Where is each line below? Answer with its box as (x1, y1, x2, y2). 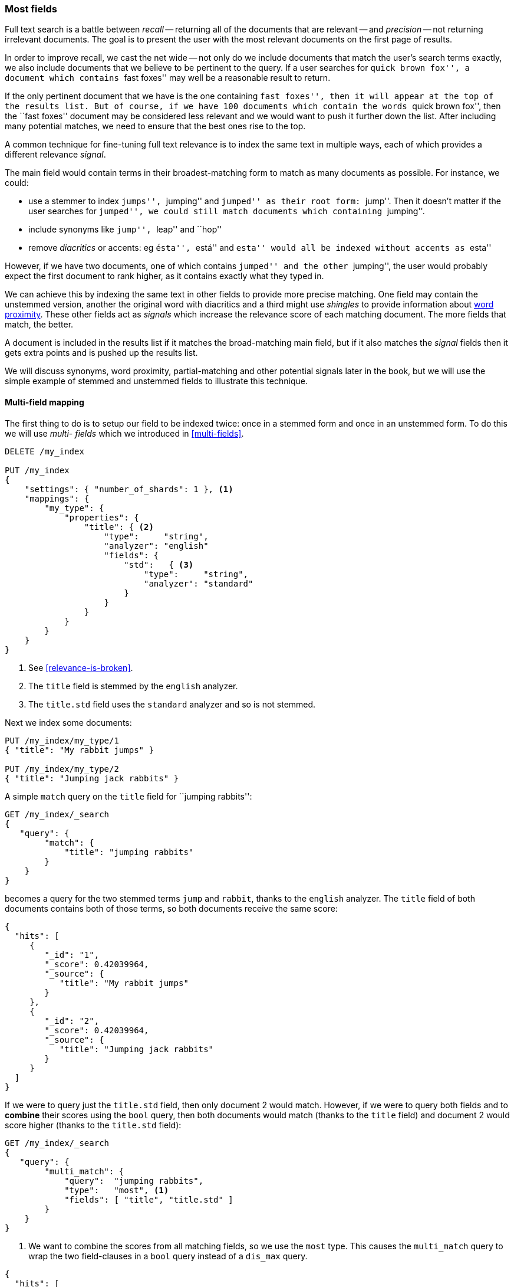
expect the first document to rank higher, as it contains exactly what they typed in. (5, 271, 324, 281)
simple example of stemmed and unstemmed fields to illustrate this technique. (5, 376, 308, 387)
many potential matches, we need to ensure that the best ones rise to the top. (5, 121, 306, 132)
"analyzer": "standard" (144, 578, 253, 588)
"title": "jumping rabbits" (64, 847, 194, 857)
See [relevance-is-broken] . (28, 662, 133, 673)
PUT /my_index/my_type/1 (5, 735, 119, 745)
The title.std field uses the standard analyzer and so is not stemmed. (28, 699, 316, 709)
